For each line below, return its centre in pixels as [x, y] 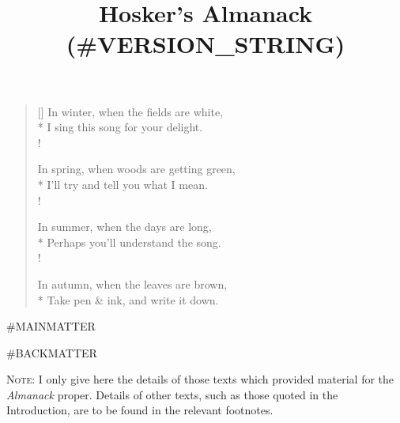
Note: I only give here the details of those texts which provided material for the [200, 379]
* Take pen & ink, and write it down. [128, 299]
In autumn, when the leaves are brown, [132, 283]
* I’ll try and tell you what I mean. [123, 184]
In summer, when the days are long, [125, 227]
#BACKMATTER [52, 352]
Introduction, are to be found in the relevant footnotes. [140, 410]
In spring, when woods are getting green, [136, 169]
